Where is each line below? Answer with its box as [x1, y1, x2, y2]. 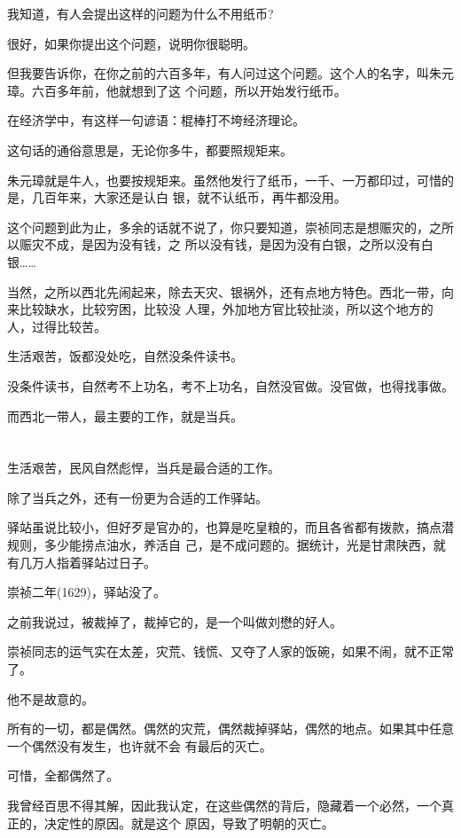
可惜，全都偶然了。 [7, 766, 119, 785]
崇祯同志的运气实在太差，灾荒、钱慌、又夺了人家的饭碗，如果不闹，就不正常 [7, 642, 454, 661]
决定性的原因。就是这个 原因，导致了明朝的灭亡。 [43, 813, 334, 832]
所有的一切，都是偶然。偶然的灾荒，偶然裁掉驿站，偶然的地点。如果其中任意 [7, 719, 454, 738]
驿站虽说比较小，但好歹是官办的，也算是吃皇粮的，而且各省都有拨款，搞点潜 [7, 518, 454, 536]
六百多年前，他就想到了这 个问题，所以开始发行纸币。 [31, 81, 347, 99]
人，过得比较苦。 [7, 317, 106, 335]
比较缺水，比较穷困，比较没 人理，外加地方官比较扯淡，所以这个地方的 [19, 300, 434, 318]
